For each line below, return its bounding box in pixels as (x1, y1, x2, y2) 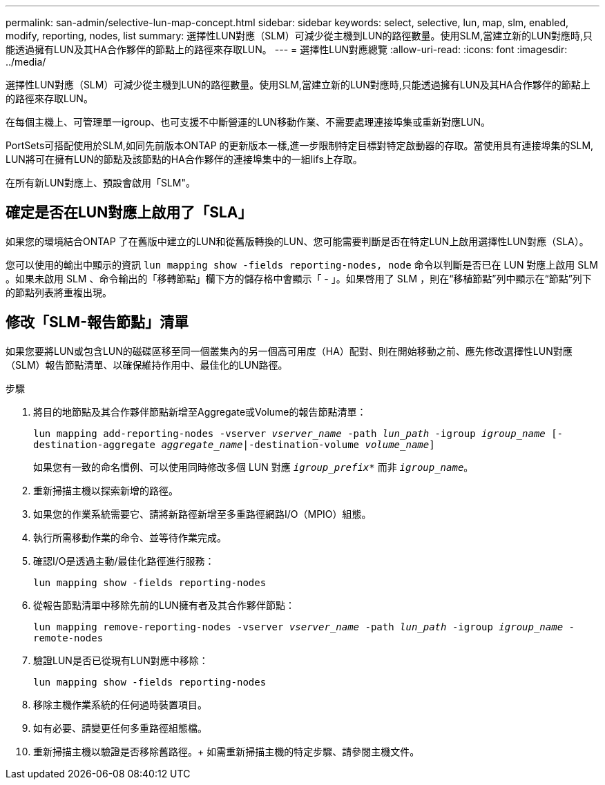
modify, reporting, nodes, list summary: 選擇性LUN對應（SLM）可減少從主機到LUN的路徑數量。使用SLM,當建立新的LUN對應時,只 (6, 30, 593, 41)
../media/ (6, 56, 46, 68)
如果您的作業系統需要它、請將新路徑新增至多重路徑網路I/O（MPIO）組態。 (33, 507, 372, 520)
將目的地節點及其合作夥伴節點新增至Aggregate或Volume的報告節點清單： (33, 405, 367, 418)
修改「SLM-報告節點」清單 (6, 313, 189, 331)
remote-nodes (33, 632, 104, 643)
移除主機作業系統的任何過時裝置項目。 (33, 698, 207, 710)
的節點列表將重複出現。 (6, 286, 112, 298)
